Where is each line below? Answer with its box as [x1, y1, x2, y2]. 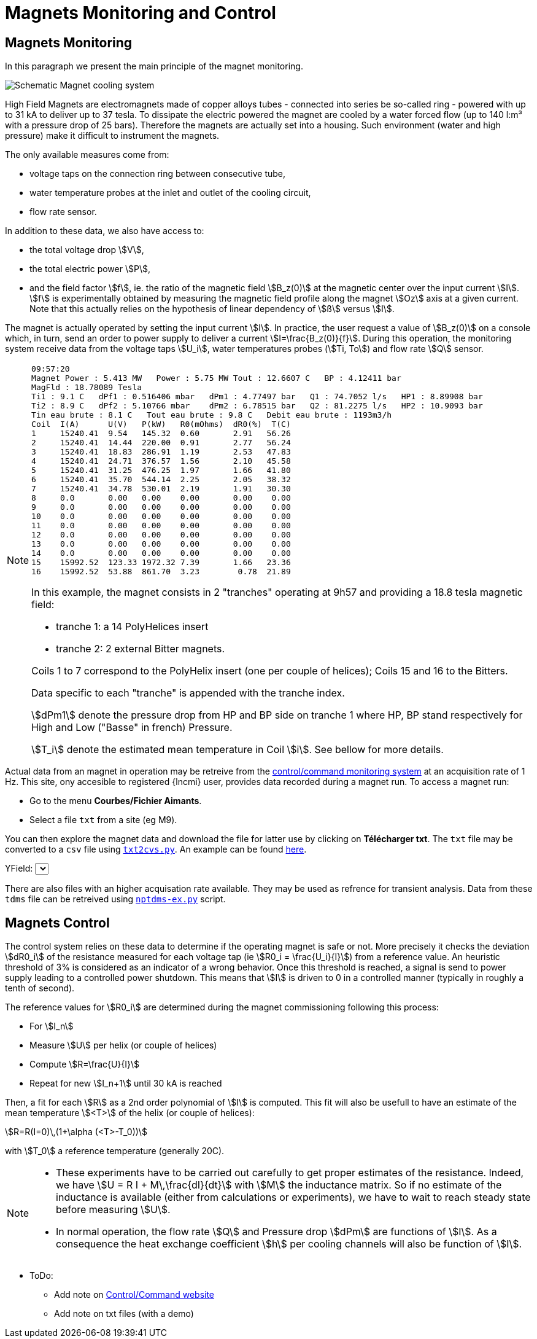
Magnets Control [5, 915, 110, 931]
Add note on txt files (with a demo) [54, 1308, 194, 1319]
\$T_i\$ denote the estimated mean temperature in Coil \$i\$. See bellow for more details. [31, 743, 444, 756]
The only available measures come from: [5, 149, 169, 160]
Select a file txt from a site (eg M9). [29, 814, 177, 826]
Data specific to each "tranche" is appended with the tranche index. [31, 687, 345, 700]
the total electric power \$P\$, [29, 264, 150, 275]
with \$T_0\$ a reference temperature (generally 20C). [5, 1146, 225, 1157]
